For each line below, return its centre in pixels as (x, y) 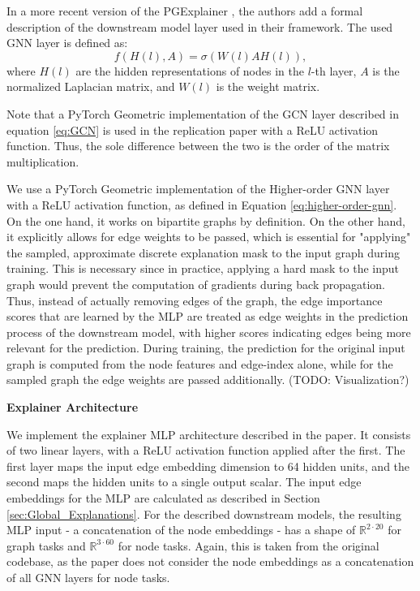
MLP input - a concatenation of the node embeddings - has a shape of (181, 530)
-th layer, (334, 70)
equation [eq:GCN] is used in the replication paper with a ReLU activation (193, 129)
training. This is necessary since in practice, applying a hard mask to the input (203, 268)
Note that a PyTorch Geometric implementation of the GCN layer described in (203, 113)
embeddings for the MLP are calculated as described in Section (163, 498)
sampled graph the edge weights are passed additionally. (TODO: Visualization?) (208, 380)
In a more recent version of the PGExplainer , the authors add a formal (185, 11)
